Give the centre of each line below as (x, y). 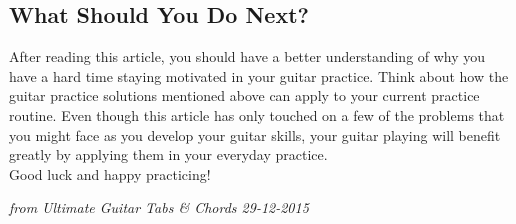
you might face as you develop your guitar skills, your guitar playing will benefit (255, 134)
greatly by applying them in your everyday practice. (168, 154)
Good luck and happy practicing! (110, 173)
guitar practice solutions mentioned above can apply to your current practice (244, 95)
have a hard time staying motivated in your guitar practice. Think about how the (259, 75)
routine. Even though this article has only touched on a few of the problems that (257, 114)
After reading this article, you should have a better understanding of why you (247, 56)
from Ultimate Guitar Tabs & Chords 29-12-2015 (159, 207)
